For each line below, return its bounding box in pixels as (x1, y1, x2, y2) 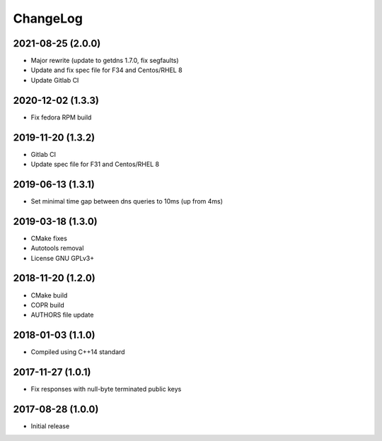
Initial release (30, 422, 70, 430)
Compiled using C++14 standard (30, 348, 125, 356)
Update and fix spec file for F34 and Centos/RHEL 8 (30, 66, 183, 74)
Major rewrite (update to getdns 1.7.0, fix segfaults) (30, 57, 180, 65)
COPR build (30, 300, 65, 309)
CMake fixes (30, 234, 67, 242)
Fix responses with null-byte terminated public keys (30, 385, 182, 394)
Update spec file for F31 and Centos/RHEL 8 (30, 160, 159, 169)
